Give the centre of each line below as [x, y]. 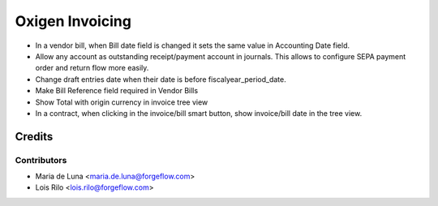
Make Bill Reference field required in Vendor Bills [117, 91]
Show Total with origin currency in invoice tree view [122, 102]
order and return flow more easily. [92, 68]
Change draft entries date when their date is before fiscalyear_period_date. [161, 79]
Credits [34, 137]
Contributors [41, 160]
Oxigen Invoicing [73, 21]
